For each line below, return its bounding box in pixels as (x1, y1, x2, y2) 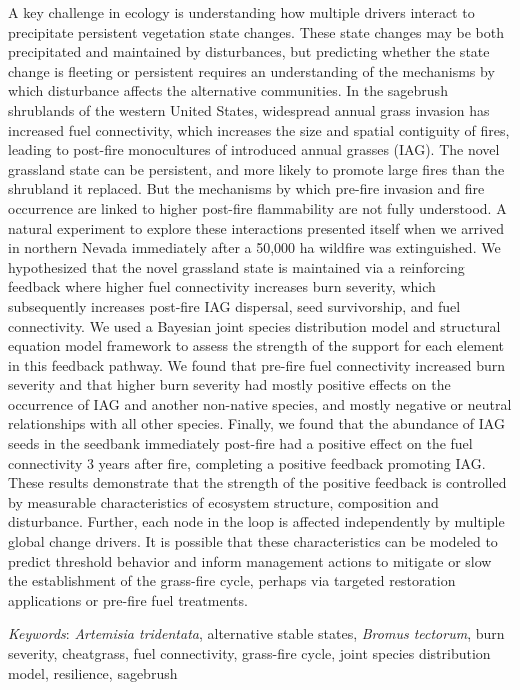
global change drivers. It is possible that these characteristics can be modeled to (8, 531, 498, 552)
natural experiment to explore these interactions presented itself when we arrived (8, 217, 505, 238)
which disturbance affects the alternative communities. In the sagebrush (8, 80, 448, 101)
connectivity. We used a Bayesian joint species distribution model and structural (8, 315, 501, 336)
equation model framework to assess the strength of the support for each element (8, 335, 505, 356)
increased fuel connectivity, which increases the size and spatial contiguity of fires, (8, 119, 510, 140)
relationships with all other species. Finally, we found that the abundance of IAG (8, 413, 505, 434)
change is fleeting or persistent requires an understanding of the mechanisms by (8, 60, 495, 81)
